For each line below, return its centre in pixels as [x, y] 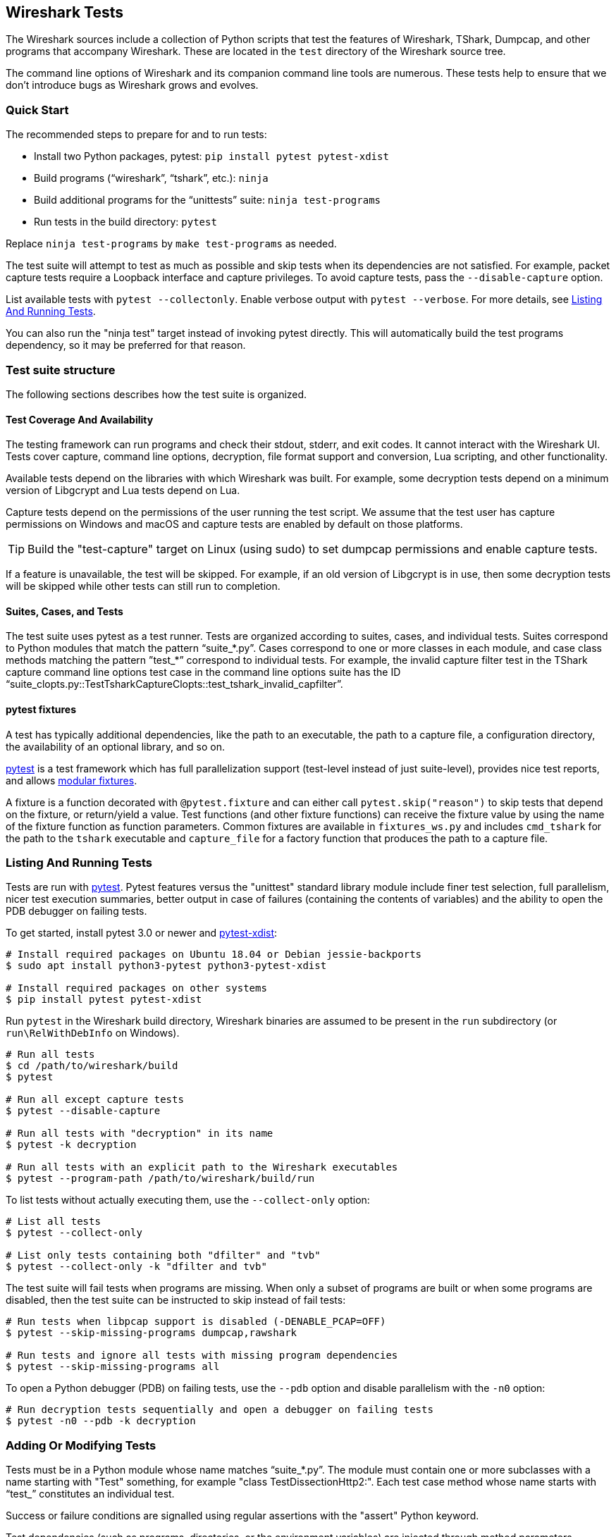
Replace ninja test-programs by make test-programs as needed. [171, 244]
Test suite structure [61, 370]
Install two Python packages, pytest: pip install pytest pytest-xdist [211, 156]
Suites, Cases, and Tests [64, 611]
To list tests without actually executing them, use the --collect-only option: [188, 1200]
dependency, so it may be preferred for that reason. [126, 345]
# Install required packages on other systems [136, 988]
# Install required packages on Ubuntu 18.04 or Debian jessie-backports [214, 955]
